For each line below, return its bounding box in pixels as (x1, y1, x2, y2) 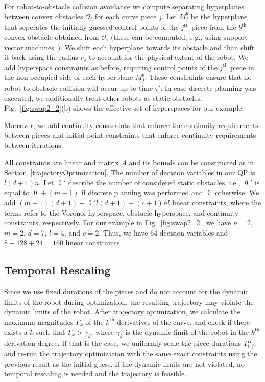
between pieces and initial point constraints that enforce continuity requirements (4, 130, 256, 140)
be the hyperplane (190, 11, 248, 22)
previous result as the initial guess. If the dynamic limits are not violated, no (4, 358, 245, 369)
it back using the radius (4, 52, 78, 62)
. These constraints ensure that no (144, 72, 252, 82)
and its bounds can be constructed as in (129, 157, 254, 167)
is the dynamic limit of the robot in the (125, 326, 249, 337)
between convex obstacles (4, 11, 83, 22)
